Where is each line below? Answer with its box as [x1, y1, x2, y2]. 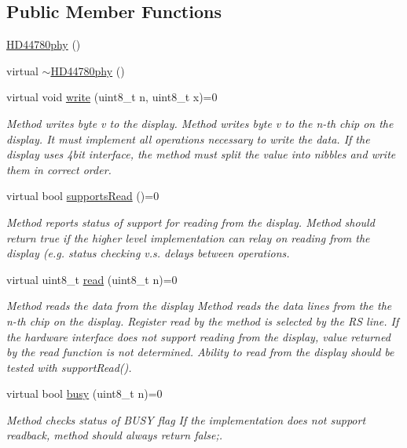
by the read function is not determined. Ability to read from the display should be [6, 344, 394, 360]
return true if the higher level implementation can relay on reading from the [6, 229, 370, 246]
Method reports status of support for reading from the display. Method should [6, 213, 375, 230]
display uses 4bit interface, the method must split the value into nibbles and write [6, 146, 396, 162]
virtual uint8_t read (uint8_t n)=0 [6, 271, 178, 287]
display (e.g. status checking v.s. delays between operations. [6, 245, 290, 261]
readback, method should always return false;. [6, 427, 223, 443]
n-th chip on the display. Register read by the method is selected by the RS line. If [6, 312, 399, 329]
